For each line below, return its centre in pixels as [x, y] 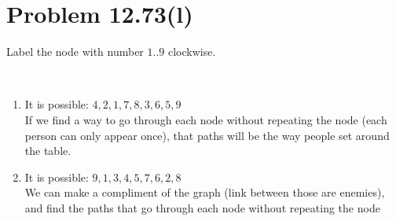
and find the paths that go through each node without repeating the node [202, 207]
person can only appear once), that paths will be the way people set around [207, 135]
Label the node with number [75, 52]
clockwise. [192, 52]
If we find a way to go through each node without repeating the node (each [206, 119]
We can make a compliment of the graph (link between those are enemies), [205, 192]
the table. [48, 151]
